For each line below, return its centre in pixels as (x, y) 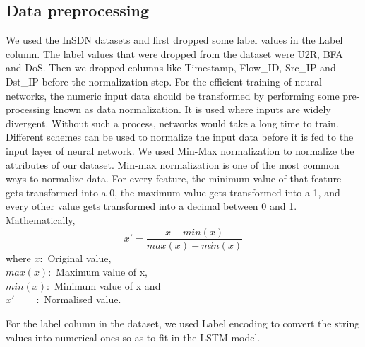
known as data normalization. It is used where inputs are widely (192, 109)
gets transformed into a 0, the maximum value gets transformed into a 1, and (173, 192)
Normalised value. (83, 299)
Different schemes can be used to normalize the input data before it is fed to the (180, 137)
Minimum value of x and (107, 285)
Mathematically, (41, 219)
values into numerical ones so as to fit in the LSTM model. (133, 337)
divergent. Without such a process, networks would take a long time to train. (172, 123)
